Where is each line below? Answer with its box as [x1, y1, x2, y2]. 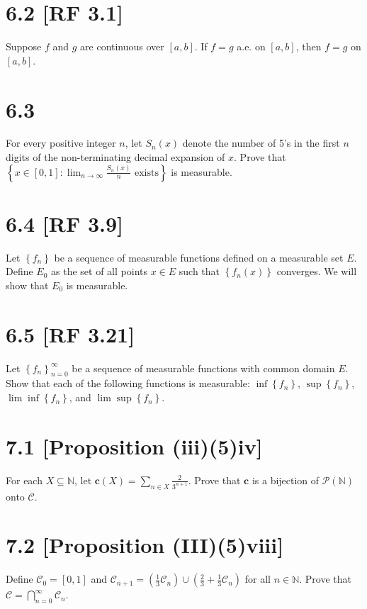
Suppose [6, 39, 42, 54]
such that [179, 264, 220, 279]
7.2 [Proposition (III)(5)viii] [6, 530, 284, 559]
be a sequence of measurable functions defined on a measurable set [54, 250, 344, 264]
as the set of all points [51, 264, 147, 279]
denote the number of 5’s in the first [182, 135, 340, 150]
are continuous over [80, 39, 164, 54]
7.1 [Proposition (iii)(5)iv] [6, 431, 263, 460]
